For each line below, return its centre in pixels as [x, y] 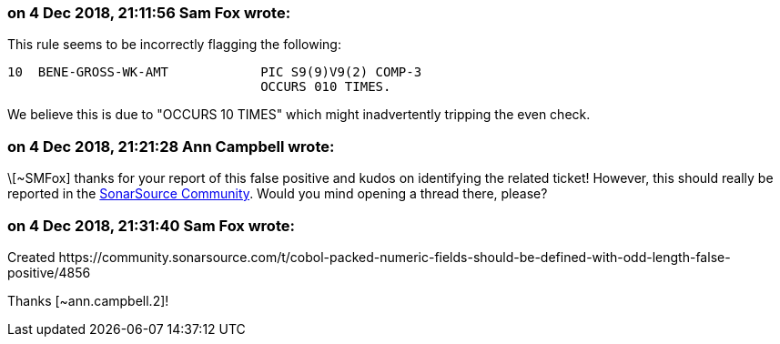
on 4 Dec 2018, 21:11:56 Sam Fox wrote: [149, 13]
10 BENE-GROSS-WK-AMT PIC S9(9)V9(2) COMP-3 [215, 72]
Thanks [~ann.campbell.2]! [88, 300]
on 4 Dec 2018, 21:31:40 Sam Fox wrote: [151, 225]
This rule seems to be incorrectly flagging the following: [174, 45]
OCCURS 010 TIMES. [326, 87]
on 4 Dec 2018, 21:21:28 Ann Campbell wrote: [171, 146]
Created [31, 257]
